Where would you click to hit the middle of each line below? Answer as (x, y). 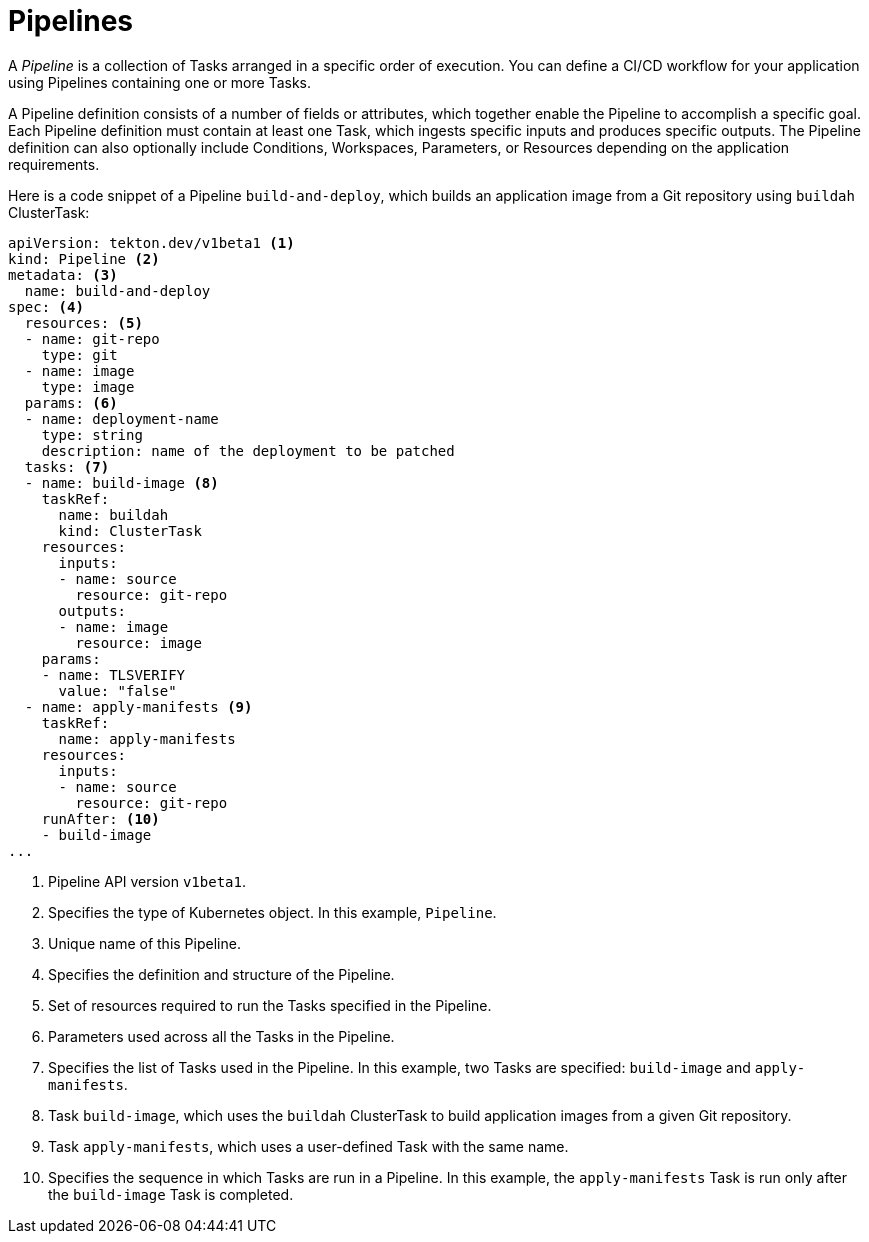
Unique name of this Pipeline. (144, 943)
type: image (88, 386)
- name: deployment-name (121, 418)
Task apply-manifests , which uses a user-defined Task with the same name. (308, 1146)
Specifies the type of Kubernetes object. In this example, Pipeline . (272, 912)
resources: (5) (83, 322)
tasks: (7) (67, 466)
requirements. (54, 164)
